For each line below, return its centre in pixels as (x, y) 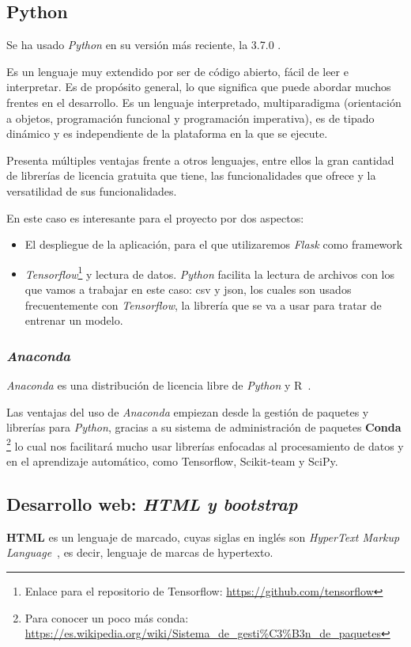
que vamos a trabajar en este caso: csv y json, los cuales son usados (188, 289)
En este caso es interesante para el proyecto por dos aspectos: (155, 217)
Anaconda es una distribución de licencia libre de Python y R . (159, 384)
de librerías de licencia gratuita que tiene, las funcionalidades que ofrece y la (191, 175)
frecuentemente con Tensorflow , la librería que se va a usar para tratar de (203, 304)
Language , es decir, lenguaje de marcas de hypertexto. (140, 552)
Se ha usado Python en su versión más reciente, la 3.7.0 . (144, 45)
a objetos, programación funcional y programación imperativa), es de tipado (190, 118)
